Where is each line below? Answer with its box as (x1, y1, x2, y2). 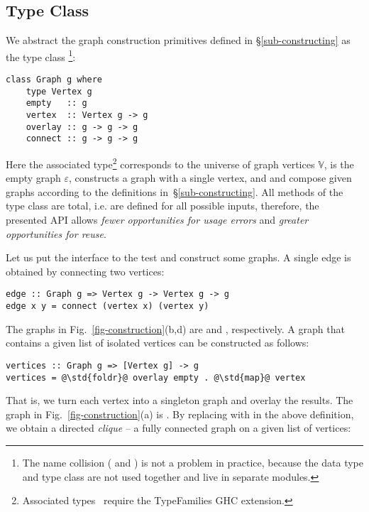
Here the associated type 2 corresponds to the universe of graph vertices (6, 154, 315, 171)
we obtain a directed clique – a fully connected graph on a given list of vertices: (6, 420, 351, 435)
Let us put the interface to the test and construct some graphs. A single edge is (6, 250, 351, 265)
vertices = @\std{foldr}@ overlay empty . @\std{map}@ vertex (6, 372, 306, 383)
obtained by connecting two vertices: (6, 263, 165, 278)
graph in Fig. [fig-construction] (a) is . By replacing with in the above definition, (6, 406, 354, 421)
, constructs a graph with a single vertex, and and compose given (69, 170, 352, 185)
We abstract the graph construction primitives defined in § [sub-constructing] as (6, 33, 351, 48)
